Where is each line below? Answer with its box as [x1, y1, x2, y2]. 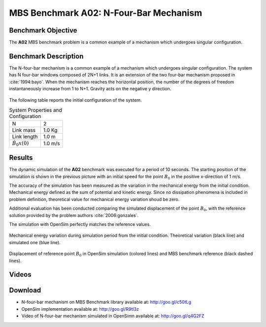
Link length [12, 133, 38, 140]
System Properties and [9, 107, 63, 113]
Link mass [12, 127, 36, 134]
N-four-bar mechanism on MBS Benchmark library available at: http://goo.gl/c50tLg [21, 299, 192, 305]
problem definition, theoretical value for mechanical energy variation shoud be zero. [9, 196, 180, 202]
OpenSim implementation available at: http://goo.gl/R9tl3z [21, 306, 139, 312]
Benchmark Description [9, 52, 84, 60]
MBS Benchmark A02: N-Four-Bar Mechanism [9, 7, 202, 18]
